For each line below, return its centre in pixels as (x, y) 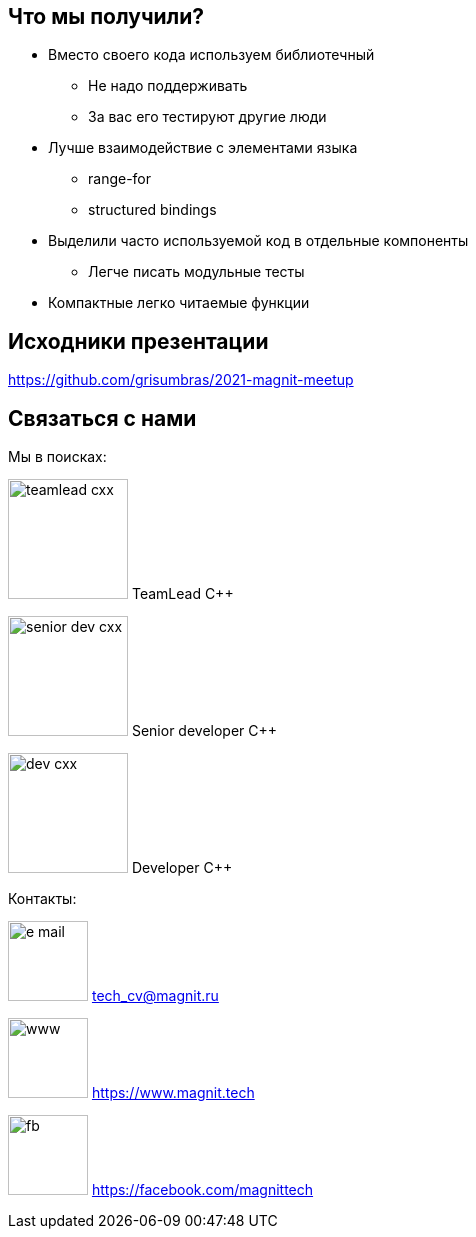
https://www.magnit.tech (173, 1093)
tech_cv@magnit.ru (155, 996)
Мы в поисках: (57, 457)
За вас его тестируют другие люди (207, 117)
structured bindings (152, 210)
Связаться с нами (102, 418)
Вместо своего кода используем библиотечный (211, 55)
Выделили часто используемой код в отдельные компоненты (258, 241)
